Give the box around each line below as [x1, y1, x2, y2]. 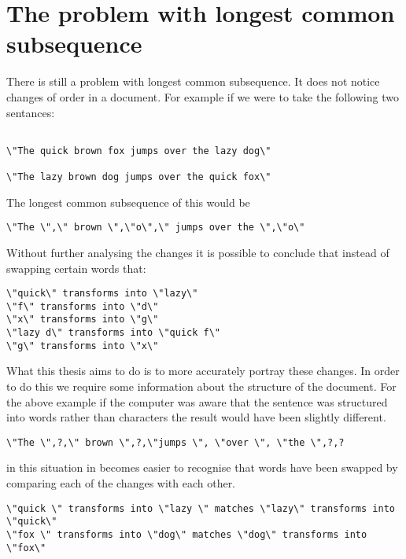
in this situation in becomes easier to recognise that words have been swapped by [6, 459, 398, 476]
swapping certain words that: [6, 259, 146, 276]
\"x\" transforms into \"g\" [6, 314, 159, 325]
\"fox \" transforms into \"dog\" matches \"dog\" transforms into [6, 528, 367, 540]
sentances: [6, 104, 55, 120]
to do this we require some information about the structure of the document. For [6, 378, 397, 395]
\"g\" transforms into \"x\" [6, 340, 159, 351]
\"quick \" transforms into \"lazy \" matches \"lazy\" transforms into [6, 502, 395, 514]
